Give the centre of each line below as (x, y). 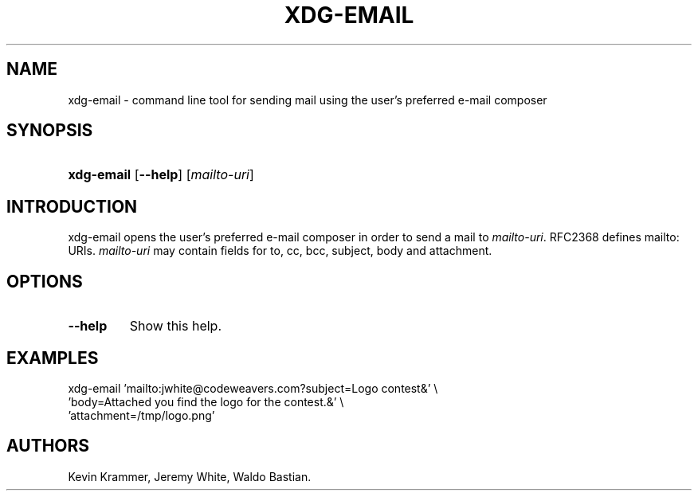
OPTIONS (45, 281)
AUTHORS (48, 446)
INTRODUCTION (72, 206)
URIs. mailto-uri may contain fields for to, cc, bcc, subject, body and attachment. (280, 251)
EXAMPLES (53, 358)
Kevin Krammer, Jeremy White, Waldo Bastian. (190, 476)
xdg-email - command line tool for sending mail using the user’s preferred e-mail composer (308, 100)
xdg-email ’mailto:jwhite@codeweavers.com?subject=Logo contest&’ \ (253, 388)
